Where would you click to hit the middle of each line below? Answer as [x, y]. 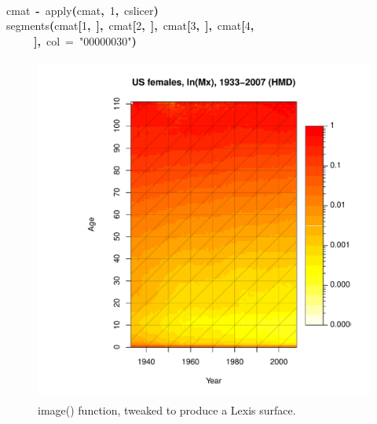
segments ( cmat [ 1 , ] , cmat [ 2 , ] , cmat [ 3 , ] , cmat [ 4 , [130, 26]
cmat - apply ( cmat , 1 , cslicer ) [82, 10]
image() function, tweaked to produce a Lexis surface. [167, 409]
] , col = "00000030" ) [85, 40]
